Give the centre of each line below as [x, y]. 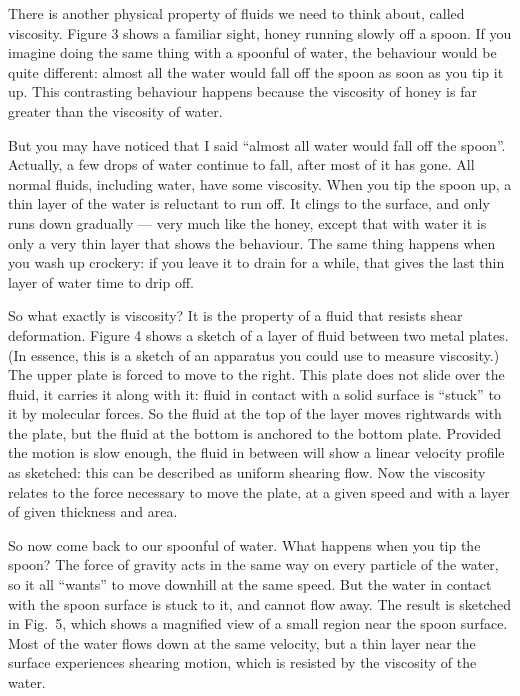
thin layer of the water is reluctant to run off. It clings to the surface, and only [249, 203]
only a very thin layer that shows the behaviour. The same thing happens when [252, 242]
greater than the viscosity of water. [115, 110]
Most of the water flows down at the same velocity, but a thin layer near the [242, 642]
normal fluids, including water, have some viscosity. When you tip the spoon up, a [260, 183]
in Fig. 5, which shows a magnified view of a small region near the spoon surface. [258, 623]
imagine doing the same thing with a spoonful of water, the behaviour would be [252, 52]
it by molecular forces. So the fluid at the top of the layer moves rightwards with [255, 413]
